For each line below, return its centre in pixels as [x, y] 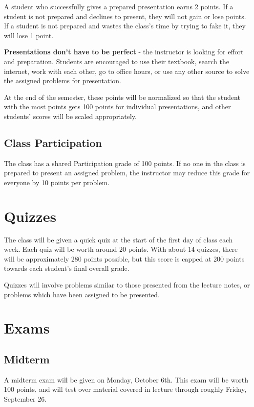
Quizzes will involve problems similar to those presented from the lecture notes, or [127, 285]
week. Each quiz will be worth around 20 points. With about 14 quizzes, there [121, 249]
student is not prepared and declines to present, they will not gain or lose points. [125, 16]
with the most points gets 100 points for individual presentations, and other [117, 107]
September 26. [25, 398]
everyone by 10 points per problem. [57, 182]
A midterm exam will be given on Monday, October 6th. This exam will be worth [126, 379]
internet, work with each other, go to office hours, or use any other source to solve [127, 71]
